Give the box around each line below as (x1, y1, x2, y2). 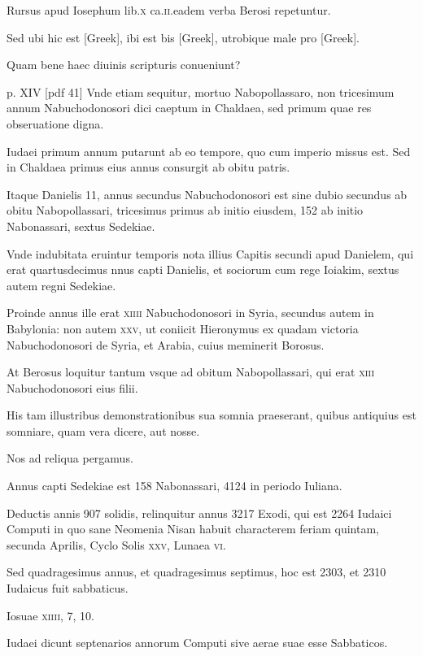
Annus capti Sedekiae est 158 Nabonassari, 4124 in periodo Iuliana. (7, 477, 342, 494)
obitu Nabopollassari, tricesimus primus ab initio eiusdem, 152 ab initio (7, 202, 364, 219)
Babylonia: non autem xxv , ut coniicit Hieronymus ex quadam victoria (7, 319, 359, 337)
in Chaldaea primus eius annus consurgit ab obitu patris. (7, 159, 290, 176)
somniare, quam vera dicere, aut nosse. (7, 422, 200, 439)
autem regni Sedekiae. (7, 276, 116, 293)
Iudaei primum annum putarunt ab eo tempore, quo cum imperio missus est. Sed (7, 142, 411, 159)
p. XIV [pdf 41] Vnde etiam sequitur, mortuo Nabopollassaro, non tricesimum (7, 83, 395, 100)
